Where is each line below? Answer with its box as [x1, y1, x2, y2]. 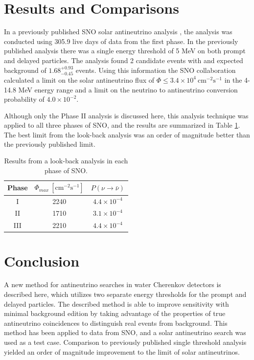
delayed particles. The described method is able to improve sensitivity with [4, 298, 229, 309]
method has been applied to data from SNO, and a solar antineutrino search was [4, 327, 246, 337]
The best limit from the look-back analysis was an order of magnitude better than [4, 129, 250, 139]
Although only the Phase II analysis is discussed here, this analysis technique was [4, 110, 249, 120]
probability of [4, 94, 45, 104]
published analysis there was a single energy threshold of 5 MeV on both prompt [4, 45, 246, 56]
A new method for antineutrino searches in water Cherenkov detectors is [4, 279, 221, 290]
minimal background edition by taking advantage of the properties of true [4, 308, 226, 318]
